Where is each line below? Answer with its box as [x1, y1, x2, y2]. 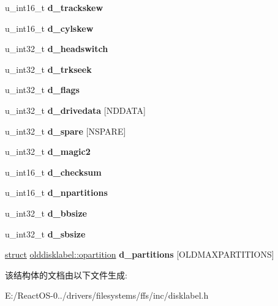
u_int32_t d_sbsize [5, 227, 86, 240]
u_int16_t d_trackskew [5, 1, 103, 13]
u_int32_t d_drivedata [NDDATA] [5, 103, 146, 116]
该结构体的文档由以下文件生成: [5, 268, 127, 281]
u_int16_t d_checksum [5, 165, 102, 178]
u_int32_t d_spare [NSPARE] [5, 124, 126, 137]
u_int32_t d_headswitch [5, 42, 108, 55]
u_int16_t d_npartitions [5, 186, 108, 199]
